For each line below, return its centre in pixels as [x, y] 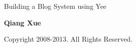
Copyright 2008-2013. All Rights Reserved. [68, 39]
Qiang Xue [23, 22]
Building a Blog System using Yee [55, 6]
